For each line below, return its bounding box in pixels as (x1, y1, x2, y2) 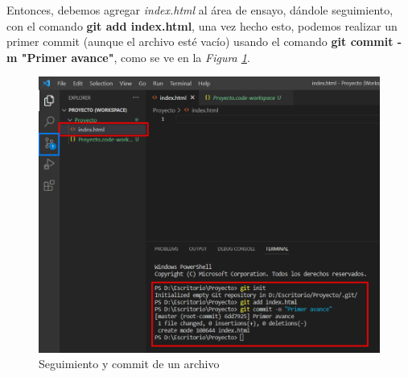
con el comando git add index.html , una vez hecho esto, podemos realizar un (6, 17, 398, 34)
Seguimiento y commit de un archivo (39, 355, 220, 372)
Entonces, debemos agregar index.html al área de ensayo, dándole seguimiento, (6, 2, 394, 18)
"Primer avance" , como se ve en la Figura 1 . (21, 48, 250, 65)
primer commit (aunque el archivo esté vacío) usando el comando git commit (6, 33, 394, 50)
